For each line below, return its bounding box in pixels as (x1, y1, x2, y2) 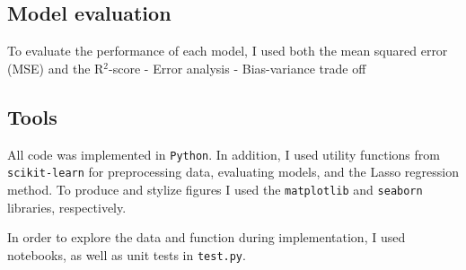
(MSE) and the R (7, 58, 104, 77)
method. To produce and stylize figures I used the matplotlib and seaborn (7, 179, 423, 198)
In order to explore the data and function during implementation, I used (7, 228, 406, 247)
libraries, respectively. (7, 197, 127, 216)
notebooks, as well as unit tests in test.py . (7, 245, 246, 264)
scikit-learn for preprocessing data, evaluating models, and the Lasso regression (7, 162, 459, 181)
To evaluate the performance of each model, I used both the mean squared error (7, 41, 448, 60)
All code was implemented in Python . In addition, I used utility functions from (7, 144, 440, 163)
